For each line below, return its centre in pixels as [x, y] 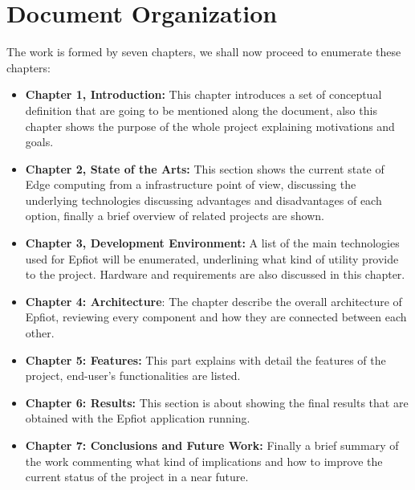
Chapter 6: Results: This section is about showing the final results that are [217, 402]
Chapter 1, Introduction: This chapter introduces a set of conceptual [203, 94]
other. [40, 333]
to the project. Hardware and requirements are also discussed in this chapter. [215, 274]
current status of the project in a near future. [137, 477]
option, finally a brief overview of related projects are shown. [175, 216]
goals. [39, 142]
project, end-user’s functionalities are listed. [133, 376]
